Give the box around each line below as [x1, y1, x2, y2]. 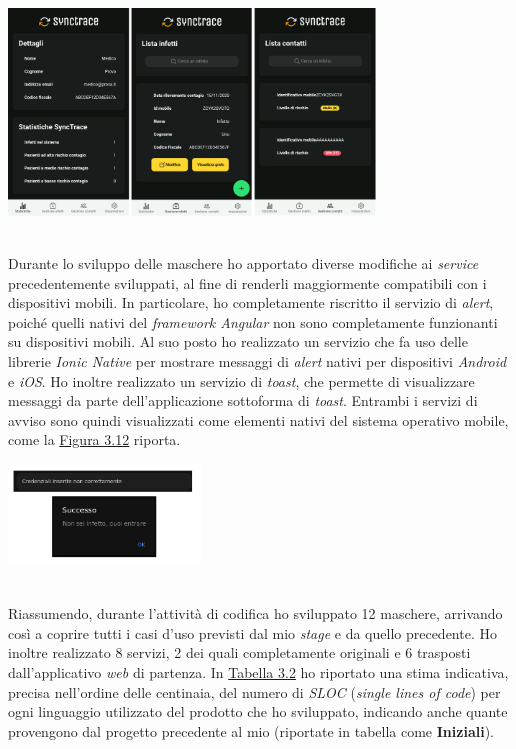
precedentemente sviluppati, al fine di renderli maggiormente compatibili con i [8, 272, 487, 293]
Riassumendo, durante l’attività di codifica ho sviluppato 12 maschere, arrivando [8, 603, 503, 624]
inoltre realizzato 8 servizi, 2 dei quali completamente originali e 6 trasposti [8, 642, 471, 663]
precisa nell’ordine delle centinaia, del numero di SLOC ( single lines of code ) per [8, 681, 501, 702]
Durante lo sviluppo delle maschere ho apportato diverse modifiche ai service [8, 253, 479, 274]
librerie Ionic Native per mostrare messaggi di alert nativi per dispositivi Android [8, 351, 507, 372]
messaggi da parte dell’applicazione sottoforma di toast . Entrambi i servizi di [8, 390, 478, 411]
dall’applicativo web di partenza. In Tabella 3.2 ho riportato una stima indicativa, [8, 662, 509, 682]
